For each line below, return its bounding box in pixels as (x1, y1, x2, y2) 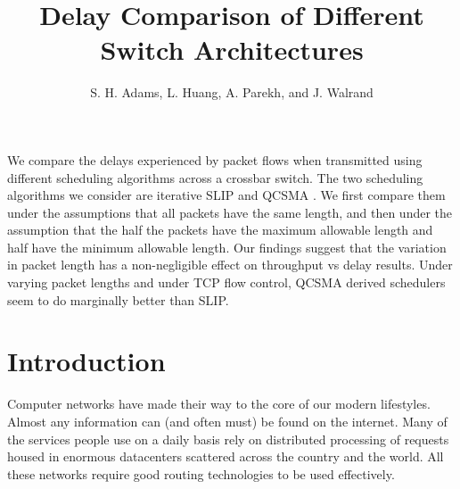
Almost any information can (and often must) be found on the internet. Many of (7, 411, 448, 430)
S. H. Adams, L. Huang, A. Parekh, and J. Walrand (90, 83, 374, 102)
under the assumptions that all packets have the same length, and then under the (7, 203, 453, 221)
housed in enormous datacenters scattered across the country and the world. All (7, 447, 444, 466)
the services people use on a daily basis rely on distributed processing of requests (7, 429, 449, 448)
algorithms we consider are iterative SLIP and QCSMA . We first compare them (7, 186, 446, 204)
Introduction (7, 343, 166, 379)
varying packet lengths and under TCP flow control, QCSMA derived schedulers (7, 273, 446, 292)
